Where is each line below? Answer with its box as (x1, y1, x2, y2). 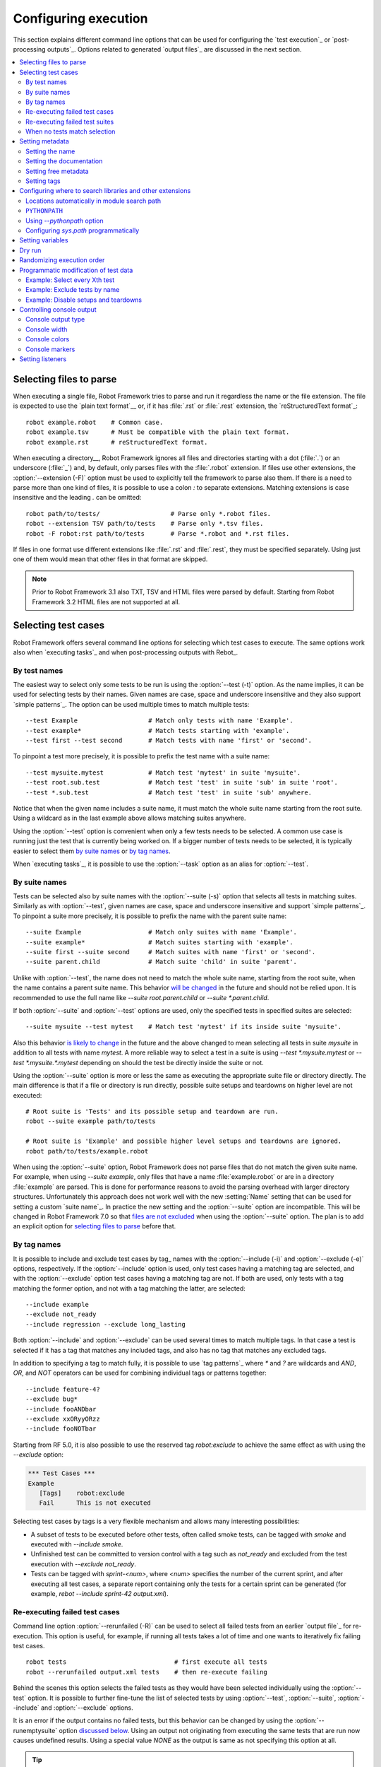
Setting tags (25, 177, 61, 185)
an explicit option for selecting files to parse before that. (13, 1222, 176, 1231)
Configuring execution (13, 11, 148, 26)
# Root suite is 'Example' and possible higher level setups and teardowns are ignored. (25, 1137, 342, 1145)
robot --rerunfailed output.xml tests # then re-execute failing (25, 1668, 267, 1676)
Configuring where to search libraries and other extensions (19, 187, 191, 195)
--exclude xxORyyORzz (25, 1414, 100, 1423)
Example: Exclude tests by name (25, 286, 120, 294)
